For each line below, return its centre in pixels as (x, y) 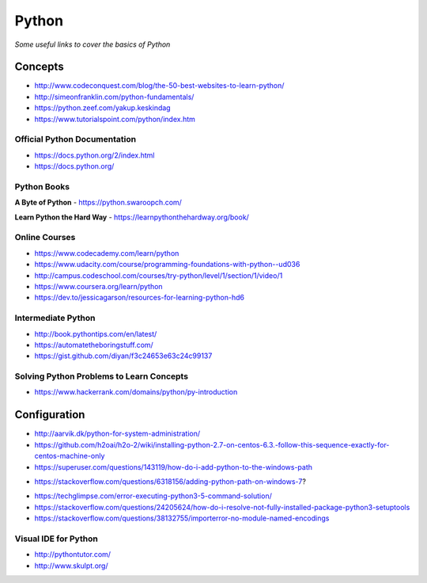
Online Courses (45, 238)
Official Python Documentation (76, 139)
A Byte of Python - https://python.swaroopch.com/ (98, 203)
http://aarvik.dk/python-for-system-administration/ (117, 434)
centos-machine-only (70, 456)
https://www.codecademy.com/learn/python (107, 253)
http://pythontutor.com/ (72, 554)
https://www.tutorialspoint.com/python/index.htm (115, 119)
